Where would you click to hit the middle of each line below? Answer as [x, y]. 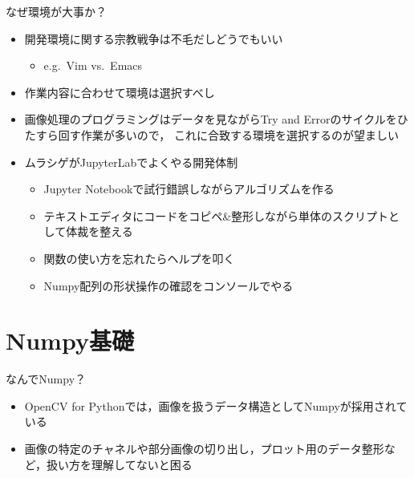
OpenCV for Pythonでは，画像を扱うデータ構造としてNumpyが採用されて [216, 405]
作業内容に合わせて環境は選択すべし [120, 92]
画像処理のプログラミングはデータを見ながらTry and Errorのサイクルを [211, 119]
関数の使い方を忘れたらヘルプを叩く [139, 258]
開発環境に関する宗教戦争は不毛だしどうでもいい [154, 38]
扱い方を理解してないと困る [120, 464]
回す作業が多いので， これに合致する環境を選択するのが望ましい [228, 134]
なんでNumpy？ [46, 379]
